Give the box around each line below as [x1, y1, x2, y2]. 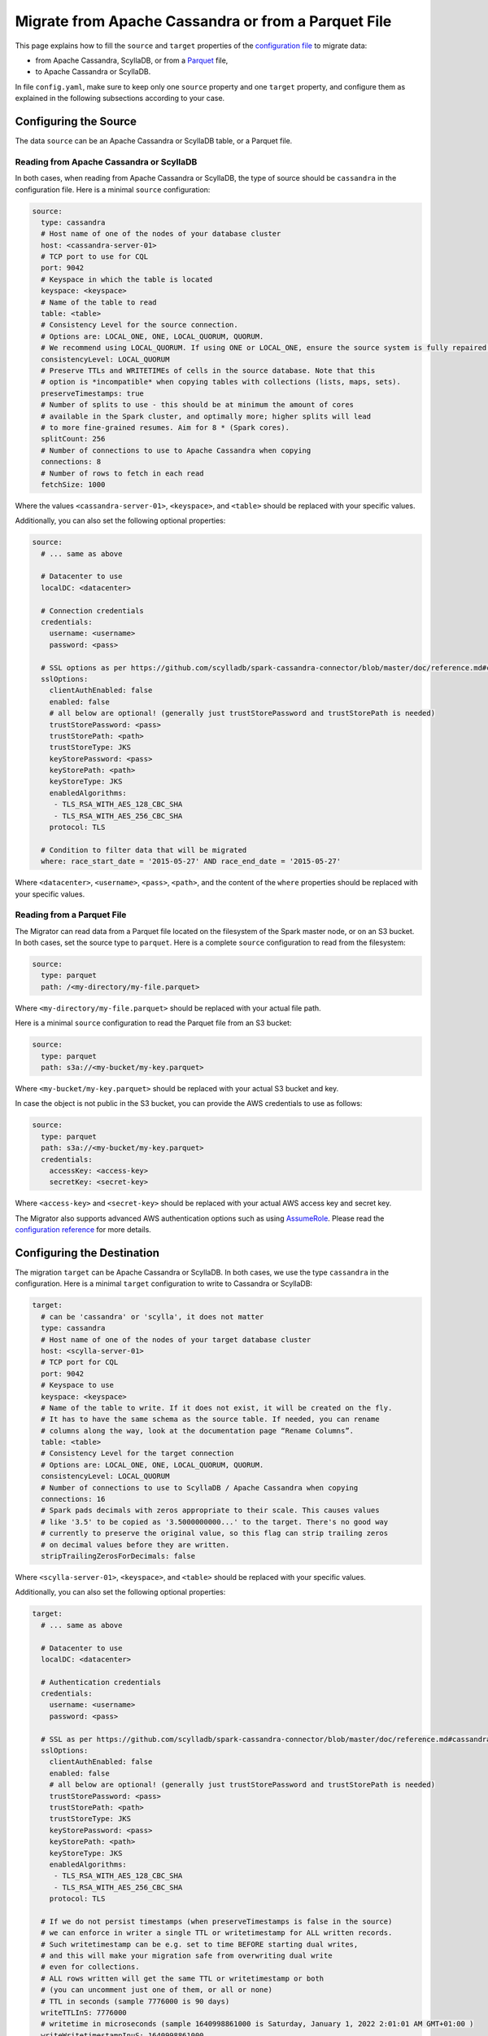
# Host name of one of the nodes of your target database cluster [41, 1335, 312, 1344]
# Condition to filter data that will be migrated [41, 845, 247, 854]
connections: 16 [41, 1494, 106, 1504]
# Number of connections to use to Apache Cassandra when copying [41, 445, 312, 455]
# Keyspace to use [41, 1380, 114, 1390]
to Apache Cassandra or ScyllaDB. [35, 67, 151, 77]
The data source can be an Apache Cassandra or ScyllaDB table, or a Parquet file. [15, 136, 293, 146]
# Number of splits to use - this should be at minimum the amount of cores [41, 400, 354, 410]
